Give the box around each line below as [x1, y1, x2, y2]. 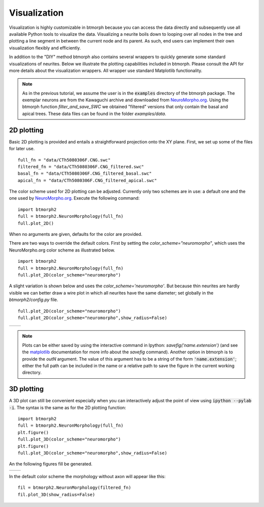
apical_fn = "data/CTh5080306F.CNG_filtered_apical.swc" [18, 178, 157, 183]
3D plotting [9, 385, 44, 393]
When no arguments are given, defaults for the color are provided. [9, 231, 143, 237]
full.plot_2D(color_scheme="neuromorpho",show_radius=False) [18, 315, 167, 321]
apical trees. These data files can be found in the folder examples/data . [22, 111, 166, 116]
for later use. [9, 146, 35, 152]
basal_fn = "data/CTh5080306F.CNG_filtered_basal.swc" [18, 171, 152, 176]
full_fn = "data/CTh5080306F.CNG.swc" [18, 157, 111, 162]
